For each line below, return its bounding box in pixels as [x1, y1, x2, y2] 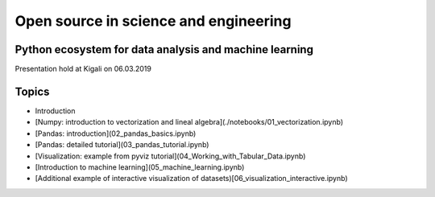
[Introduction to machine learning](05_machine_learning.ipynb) [35, 162, 245, 172]
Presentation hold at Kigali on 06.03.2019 [14, 64, 152, 74]
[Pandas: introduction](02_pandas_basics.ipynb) [35, 129, 197, 138]
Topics [14, 84, 50, 98]
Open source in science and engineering [14, 12, 292, 30]
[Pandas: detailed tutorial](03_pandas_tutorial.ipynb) [35, 140, 209, 150]
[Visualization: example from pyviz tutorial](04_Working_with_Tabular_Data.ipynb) [35, 151, 306, 161]
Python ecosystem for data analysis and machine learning [14, 43, 314, 56]
